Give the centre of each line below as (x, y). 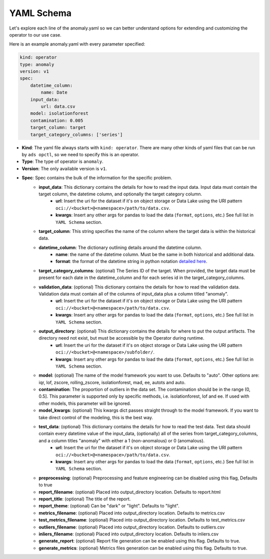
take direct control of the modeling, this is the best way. (96, 417)
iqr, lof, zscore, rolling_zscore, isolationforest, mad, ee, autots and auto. (112, 382)
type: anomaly (37, 64)
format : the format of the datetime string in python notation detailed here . (131, 261)
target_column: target (58, 127)
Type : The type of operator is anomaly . (62, 162)
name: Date (54, 92)
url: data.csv (58, 107)
